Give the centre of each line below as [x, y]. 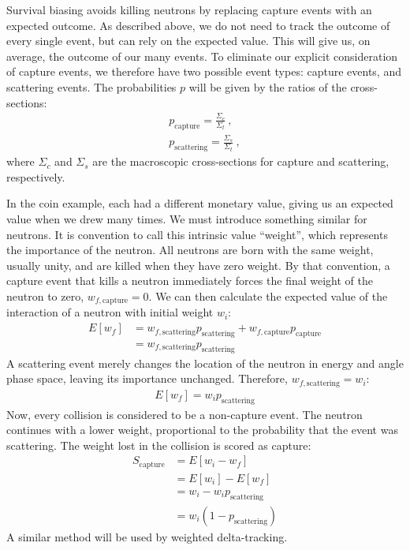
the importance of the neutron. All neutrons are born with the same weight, [190, 250]
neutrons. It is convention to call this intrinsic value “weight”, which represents [197, 234]
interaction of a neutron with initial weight [110, 312]
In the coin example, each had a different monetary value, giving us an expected [200, 203]
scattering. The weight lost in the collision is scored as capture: [159, 445]
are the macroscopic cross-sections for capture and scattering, [241, 161]
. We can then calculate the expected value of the [268, 296]
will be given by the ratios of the [268, 86]
